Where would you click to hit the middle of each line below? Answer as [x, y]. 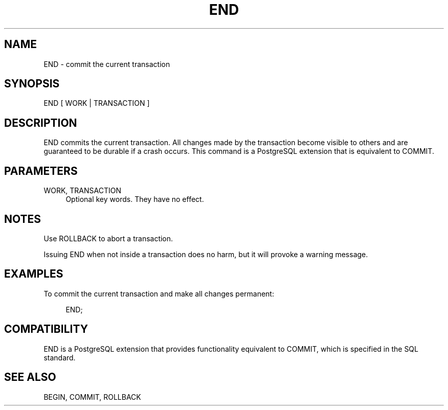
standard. [60, 357]
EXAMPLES [34, 274]
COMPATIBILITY [46, 329]
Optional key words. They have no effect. [135, 199]
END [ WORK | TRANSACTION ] [97, 103]
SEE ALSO [30, 377]
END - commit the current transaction [107, 64]
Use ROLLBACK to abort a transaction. [108, 238]
